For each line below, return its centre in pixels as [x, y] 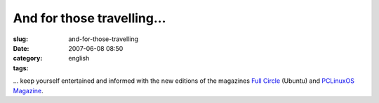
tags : [21, 68]
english [79, 58]
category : [28, 58]
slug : [20, 39]
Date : [21, 48]
